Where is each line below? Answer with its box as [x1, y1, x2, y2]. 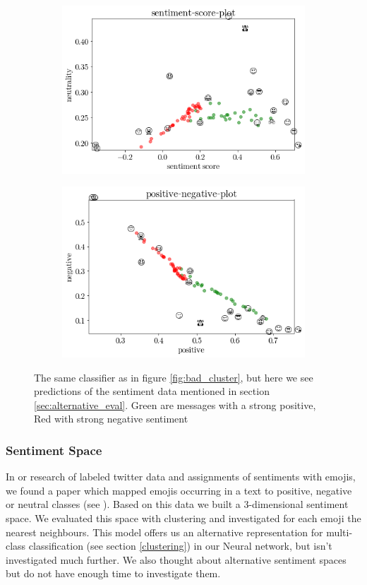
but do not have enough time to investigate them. [6, 566, 221, 581]
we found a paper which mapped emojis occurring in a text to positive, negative [6, 483, 352, 497]
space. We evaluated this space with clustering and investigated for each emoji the [6, 510, 361, 525]
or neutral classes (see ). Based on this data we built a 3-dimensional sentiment [6, 497, 349, 512]
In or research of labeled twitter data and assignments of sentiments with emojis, [6, 469, 356, 484]
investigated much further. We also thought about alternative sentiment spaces [6, 552, 347, 567]
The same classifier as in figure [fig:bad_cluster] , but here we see [34, 370, 313, 384]
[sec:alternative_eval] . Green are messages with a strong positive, [34, 397, 316, 412]
